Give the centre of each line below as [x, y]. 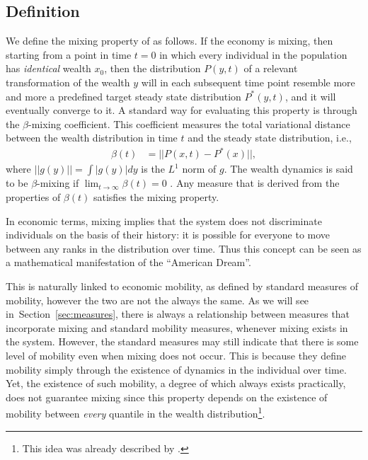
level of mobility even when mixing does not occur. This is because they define [176, 356]
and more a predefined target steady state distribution [123, 96]
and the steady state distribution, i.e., [270, 138]
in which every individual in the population [253, 54]
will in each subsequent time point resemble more [248, 82]
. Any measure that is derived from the [255, 183]
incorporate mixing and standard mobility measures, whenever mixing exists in [177, 327]
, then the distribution [153, 68]
